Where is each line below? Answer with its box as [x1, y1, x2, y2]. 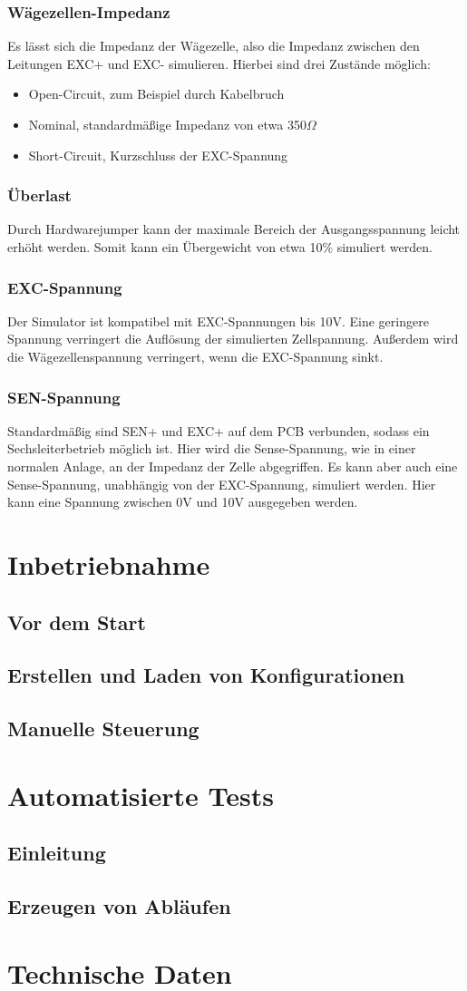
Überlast [7, 184, 72, 207]
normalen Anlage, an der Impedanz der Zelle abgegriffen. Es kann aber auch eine [7, 457, 458, 475]
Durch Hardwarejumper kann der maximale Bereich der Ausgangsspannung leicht [7, 219, 461, 238]
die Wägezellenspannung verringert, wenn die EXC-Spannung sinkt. [7, 347, 384, 365]
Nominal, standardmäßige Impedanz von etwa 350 [28, 115, 306, 133]
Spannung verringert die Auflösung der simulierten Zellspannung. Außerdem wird [7, 329, 459, 348]
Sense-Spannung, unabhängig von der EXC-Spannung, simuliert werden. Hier [7, 474, 436, 493]
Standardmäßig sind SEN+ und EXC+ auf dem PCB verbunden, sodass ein [7, 421, 430, 440]
